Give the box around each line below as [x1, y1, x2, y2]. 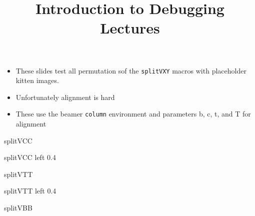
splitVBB [4, 202, 32, 213]
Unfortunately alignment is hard [15, 91, 115, 102]
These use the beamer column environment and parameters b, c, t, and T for [15, 108, 251, 119]
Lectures [100, 17, 160, 38]
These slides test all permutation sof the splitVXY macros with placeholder [15, 65, 246, 75]
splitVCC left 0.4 [4, 152, 56, 162]
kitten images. [15, 75, 59, 85]
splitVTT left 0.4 [4, 185, 56, 196]
